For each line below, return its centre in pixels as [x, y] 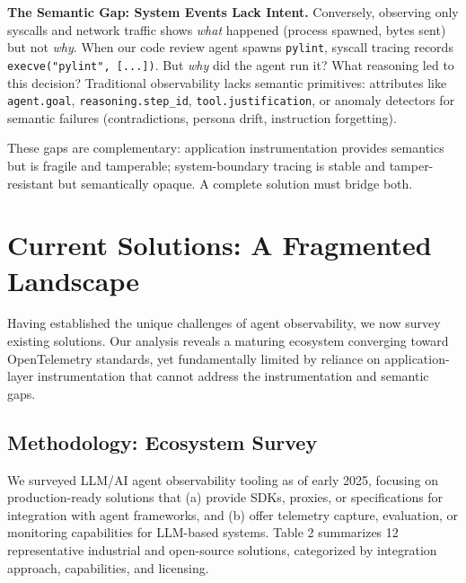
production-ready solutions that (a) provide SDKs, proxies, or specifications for [225, 497]
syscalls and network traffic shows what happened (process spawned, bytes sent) [227, 29]
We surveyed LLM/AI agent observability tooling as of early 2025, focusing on [223, 479]
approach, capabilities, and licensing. [108, 567]
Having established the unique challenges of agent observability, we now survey [224, 323]
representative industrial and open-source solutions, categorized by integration [222, 549]
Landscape [74, 280]
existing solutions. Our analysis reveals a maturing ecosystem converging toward [228, 341]
